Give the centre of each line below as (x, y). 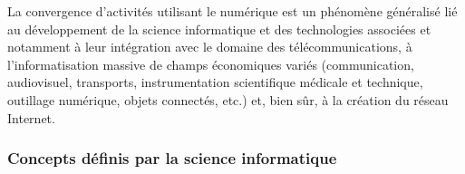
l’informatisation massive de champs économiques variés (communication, (211, 64)
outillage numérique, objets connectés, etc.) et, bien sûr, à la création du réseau (228, 99)
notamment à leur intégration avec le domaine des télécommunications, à (210, 47)
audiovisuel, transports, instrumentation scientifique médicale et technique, (215, 82)
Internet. (31, 117)
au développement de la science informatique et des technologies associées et (219, 29)
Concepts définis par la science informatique (172, 158)
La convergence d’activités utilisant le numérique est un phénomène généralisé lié (232, 11)
